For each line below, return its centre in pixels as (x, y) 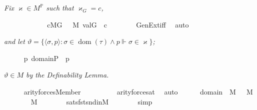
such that (60, 7)
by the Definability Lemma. (67, 75)
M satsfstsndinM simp (91, 101)
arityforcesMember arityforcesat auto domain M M (138, 91)
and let (14, 41)
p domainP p (46, 58)
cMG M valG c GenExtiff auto (118, 24)
